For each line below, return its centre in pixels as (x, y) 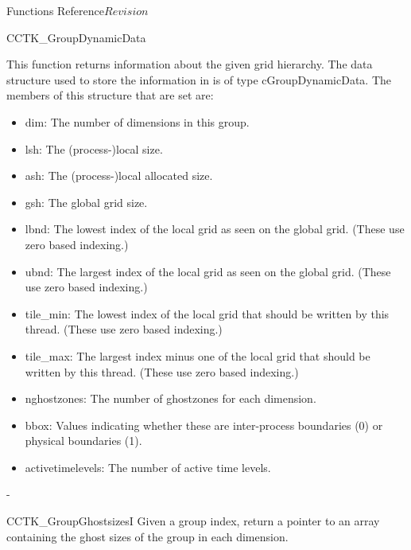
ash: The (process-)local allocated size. (119, 176)
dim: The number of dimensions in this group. (137, 121)
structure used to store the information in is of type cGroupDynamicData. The (199, 79)
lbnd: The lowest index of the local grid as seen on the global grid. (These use (215, 229)
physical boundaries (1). (83, 441)
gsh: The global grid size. (86, 202)
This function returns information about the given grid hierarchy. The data (190, 64)
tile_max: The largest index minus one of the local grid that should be (198, 355)
